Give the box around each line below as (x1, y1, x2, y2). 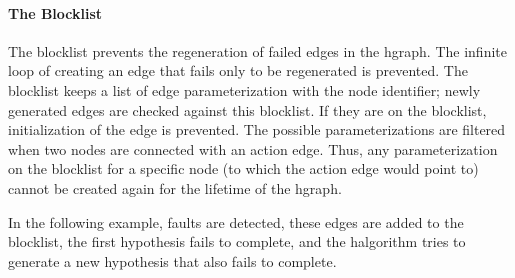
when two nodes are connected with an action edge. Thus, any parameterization (8, 138, 498, 159)
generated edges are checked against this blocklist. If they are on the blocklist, (8, 99, 487, 120)
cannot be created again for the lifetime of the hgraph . (8, 177, 342, 198)
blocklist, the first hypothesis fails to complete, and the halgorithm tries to (8, 231, 466, 252)
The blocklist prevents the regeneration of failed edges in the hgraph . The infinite (8, 40, 507, 61)
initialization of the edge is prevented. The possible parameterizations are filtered (8, 119, 506, 140)
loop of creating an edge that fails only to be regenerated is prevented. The (8, 60, 468, 81)
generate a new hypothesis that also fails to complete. (8, 250, 337, 271)
